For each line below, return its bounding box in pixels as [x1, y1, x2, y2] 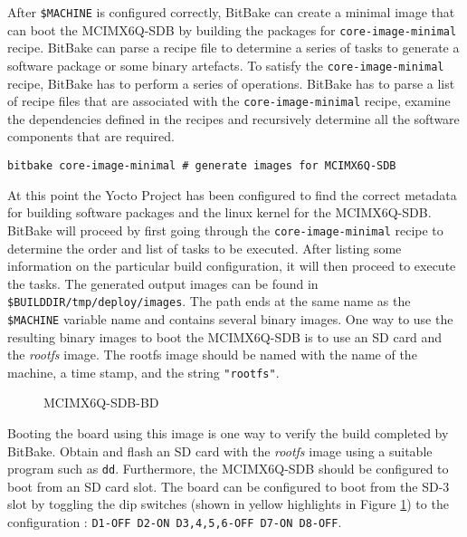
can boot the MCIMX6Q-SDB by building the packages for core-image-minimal [7, 20, 457, 39]
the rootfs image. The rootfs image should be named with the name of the [7, 345, 417, 364]
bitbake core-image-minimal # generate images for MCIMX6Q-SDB [7, 159, 396, 172]
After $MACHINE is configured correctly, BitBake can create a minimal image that [7, 3, 455, 21]
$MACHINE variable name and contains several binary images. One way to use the [7, 309, 453, 328]
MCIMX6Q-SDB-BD [43, 393, 159, 412]
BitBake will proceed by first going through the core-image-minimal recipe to [7, 220, 443, 239]
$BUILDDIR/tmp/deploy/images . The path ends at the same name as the [7, 292, 411, 311]
